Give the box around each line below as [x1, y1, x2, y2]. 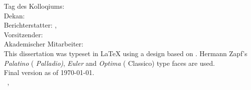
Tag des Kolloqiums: [4, 1, 64, 11]
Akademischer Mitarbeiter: [4, 39, 83, 49]
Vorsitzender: [4, 29, 43, 39]
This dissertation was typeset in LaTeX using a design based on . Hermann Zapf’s [4, 48, 248, 58]
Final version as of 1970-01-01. [4, 67, 94, 77]
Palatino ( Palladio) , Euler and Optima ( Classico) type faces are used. [4, 58, 215, 68]
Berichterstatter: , [4, 20, 57, 30]
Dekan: [4, 10, 25, 20]
